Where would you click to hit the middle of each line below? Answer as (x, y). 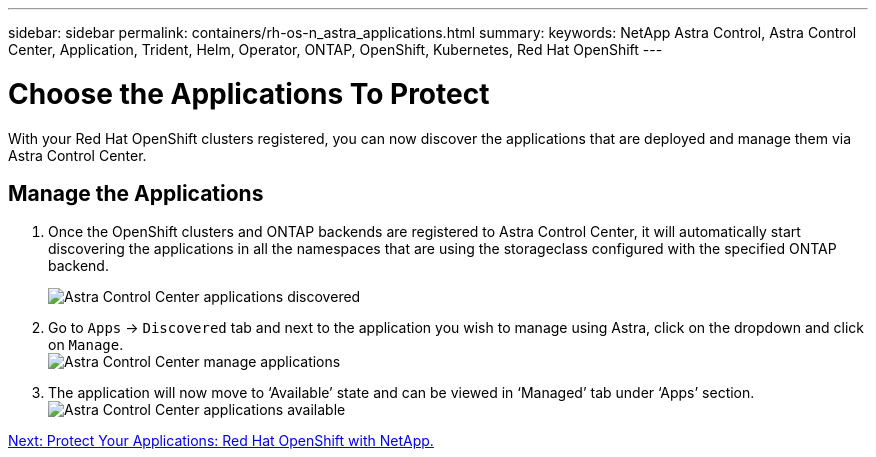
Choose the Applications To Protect (249, 93)
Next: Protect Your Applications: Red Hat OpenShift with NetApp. (221, 441)
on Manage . (86, 345)
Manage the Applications (136, 193)
